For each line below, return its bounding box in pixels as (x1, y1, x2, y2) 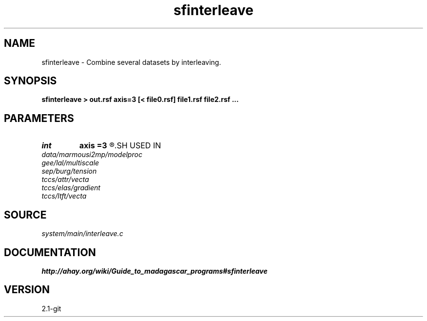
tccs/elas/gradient (41, 183, 100, 192)
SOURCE (4, 208, 47, 221)
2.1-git (41, 304, 61, 313)
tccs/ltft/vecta (41, 192, 87, 201)
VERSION (4, 283, 50, 296)
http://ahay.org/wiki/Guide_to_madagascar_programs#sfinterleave (41, 266, 268, 275)
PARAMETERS (4, 112, 74, 124)
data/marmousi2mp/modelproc (41, 150, 142, 159)
